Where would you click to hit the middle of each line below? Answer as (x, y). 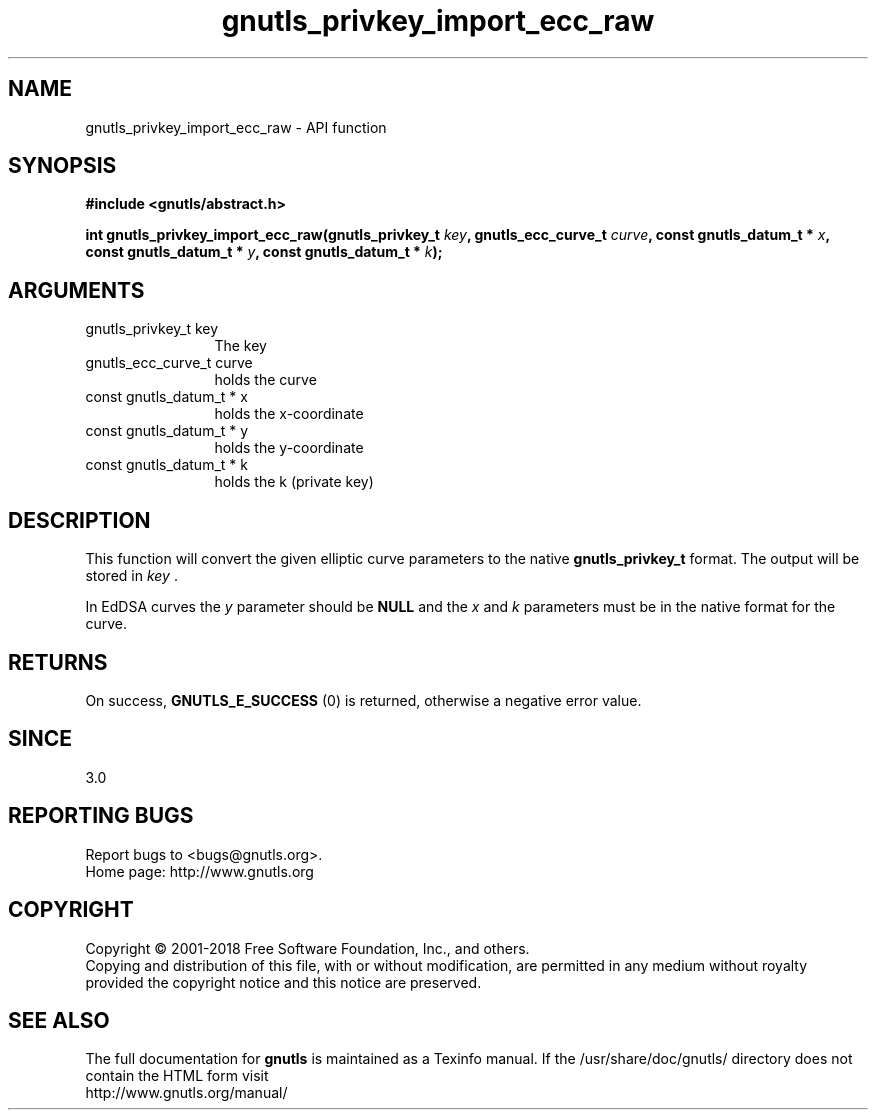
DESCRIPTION (79, 520)
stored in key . (131, 576)
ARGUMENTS (76, 290)
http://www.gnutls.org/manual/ (186, 1093)
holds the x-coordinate (289, 414)
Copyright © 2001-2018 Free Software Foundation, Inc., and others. (307, 948)
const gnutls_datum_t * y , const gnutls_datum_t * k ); (264, 252)
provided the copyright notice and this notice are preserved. (283, 982)
